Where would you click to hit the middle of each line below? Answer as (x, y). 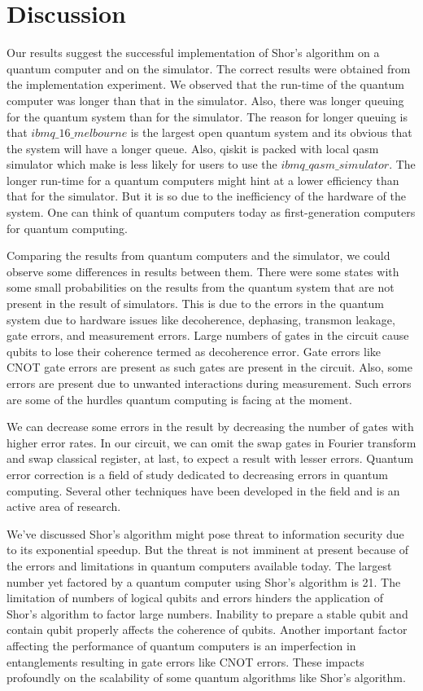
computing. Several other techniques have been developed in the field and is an (203, 490)
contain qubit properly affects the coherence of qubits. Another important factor (207, 629)
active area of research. (64, 506)
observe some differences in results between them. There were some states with (203, 271)
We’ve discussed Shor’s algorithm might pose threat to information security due (205, 533)
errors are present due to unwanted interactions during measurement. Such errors (209, 383)
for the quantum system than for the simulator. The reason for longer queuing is (207, 116)
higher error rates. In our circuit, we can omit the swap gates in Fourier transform (211, 442)
